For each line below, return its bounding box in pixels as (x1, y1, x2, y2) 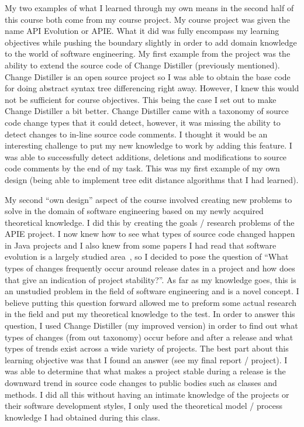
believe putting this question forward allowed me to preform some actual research (5, 296, 297, 308)
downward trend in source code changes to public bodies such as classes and (5, 377, 277, 388)
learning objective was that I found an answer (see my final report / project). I (5, 353, 288, 366)
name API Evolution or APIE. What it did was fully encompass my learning (5, 25, 279, 37)
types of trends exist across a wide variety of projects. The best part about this (5, 342, 289, 354)
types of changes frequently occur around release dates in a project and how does (5, 262, 295, 274)
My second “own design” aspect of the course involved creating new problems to (5, 193, 292, 205)
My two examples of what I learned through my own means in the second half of (5, 2, 294, 13)
